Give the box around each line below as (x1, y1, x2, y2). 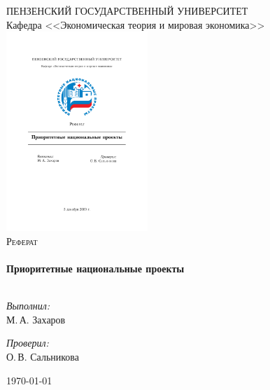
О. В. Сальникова (6, 349, 79, 364)
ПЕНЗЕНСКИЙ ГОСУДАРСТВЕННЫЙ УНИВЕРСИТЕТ (6, 4, 248, 18)
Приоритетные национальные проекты (6, 261, 185, 276)
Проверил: (6, 335, 49, 350)
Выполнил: (6, 298, 50, 313)
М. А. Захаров (6, 312, 66, 326)
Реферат (6, 233, 38, 248)
